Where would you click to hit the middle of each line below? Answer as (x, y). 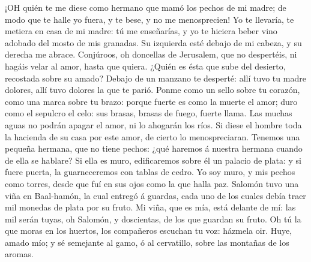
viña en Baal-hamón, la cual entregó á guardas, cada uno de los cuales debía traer (155, 195)
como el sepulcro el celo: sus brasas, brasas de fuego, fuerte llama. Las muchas (149, 113)
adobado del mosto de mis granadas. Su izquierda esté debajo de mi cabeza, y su (153, 42)
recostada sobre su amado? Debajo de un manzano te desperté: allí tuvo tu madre (155, 78)
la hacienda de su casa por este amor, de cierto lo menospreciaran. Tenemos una (152, 136)
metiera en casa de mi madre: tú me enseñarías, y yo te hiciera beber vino (141, 31)
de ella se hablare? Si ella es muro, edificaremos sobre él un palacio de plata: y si (153, 160)
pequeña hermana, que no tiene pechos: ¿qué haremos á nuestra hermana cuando (154, 148)
